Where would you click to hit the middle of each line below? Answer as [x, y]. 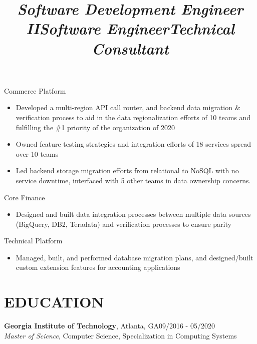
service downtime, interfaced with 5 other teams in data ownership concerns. [133, 180]
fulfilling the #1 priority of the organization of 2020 [95, 127]
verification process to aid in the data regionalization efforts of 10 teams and [133, 117]
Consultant [130, 48]
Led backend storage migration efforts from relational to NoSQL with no [127, 170]
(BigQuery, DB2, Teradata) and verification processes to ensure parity [123, 224]
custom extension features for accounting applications [98, 267]
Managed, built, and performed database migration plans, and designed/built [135, 257]
